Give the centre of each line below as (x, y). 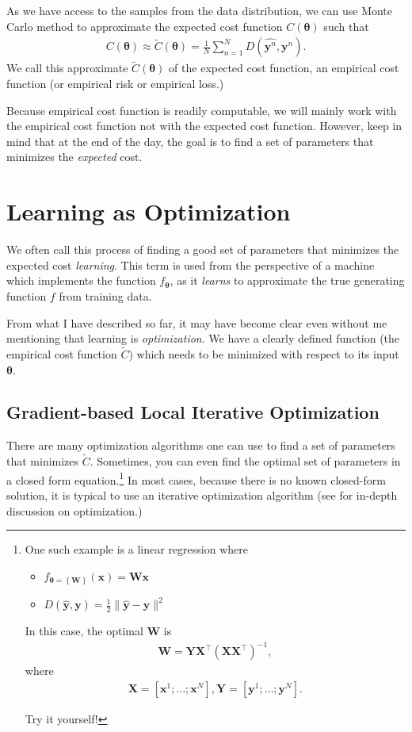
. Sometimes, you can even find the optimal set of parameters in (245, 461)
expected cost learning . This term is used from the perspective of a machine (191, 264)
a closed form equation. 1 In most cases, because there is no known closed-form (196, 478)
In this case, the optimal (84, 631)
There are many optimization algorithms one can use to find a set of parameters (201, 445)
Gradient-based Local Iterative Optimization (193, 412)
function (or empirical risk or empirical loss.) (115, 84)
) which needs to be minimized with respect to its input (264, 353)
